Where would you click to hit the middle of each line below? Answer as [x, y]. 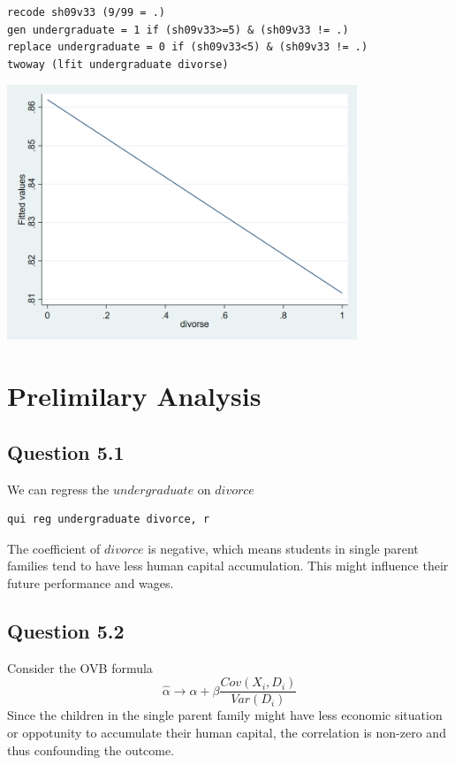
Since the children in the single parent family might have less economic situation [225, 715]
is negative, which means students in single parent [283, 548]
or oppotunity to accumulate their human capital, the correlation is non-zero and [227, 732]
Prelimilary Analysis [134, 396]
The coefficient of [54, 548]
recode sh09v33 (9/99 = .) [86, 12]
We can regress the [58, 489]
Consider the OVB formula [80, 667]
